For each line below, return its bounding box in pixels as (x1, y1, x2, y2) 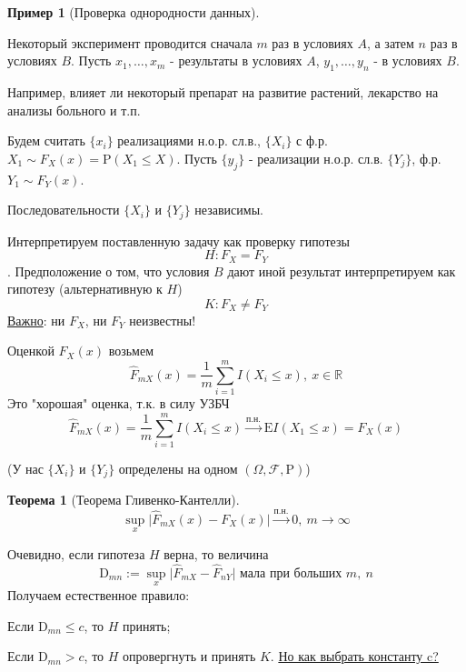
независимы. (194, 200, 263, 219)
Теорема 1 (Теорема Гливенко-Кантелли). (7, 490, 240, 509)
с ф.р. (296, 131, 328, 150)
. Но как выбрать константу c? (270, 647, 439, 666)
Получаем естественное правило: (7, 585, 190, 604)
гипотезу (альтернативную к (7, 279, 163, 298)
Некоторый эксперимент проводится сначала (7, 33, 253, 52)
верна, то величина (164, 544, 269, 563)
